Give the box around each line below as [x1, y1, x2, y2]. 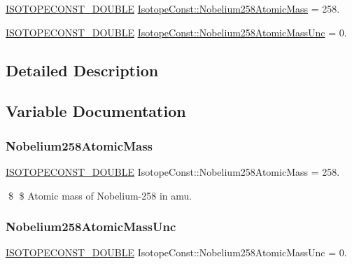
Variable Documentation [6, 100, 186, 122]
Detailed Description [6, 59, 159, 81]
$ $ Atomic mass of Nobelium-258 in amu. [8, 188, 192, 202]
